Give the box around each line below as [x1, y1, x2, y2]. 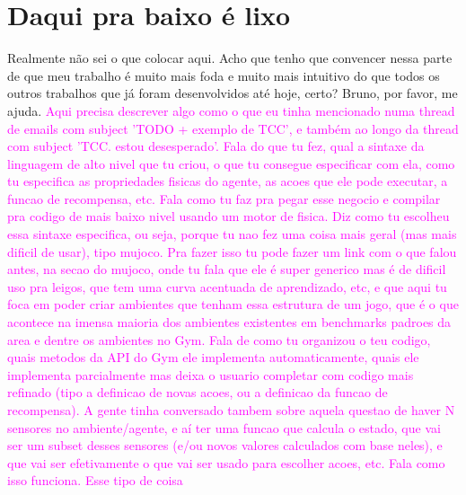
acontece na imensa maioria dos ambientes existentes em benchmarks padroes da [7, 313, 452, 331]
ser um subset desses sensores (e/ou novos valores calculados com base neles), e [7, 436, 443, 455]
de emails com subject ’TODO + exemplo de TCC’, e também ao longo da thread [7, 119, 459, 137]
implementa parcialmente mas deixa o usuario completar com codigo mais [7, 365, 414, 384]
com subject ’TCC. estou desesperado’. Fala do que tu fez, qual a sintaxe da [7, 137, 425, 155]
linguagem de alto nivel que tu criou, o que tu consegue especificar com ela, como [7, 154, 455, 172]
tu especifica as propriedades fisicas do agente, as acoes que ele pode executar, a [7, 172, 448, 190]
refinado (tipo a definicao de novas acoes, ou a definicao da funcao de [7, 383, 388, 402]
